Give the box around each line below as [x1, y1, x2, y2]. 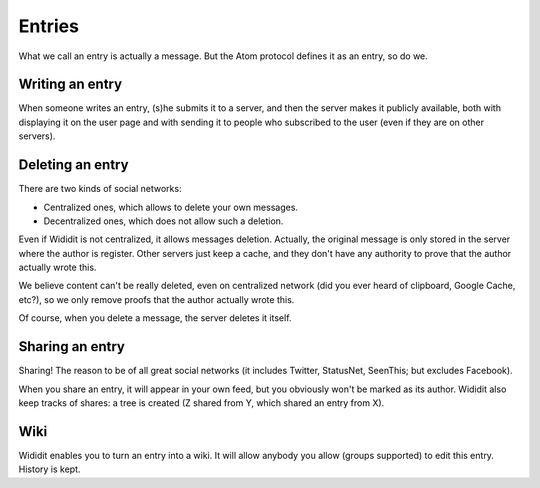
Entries [18, 15, 80, 37]
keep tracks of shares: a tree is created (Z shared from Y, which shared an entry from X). [18, 396, 385, 409]
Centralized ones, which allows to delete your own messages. [43, 201, 299, 213]
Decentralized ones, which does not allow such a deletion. [43, 215, 284, 227]
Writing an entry [18, 76, 123, 93]
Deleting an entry [18, 156, 129, 174]
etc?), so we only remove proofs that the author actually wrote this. [18, 293, 295, 305]
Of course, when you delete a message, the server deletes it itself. [18, 312, 292, 324]
